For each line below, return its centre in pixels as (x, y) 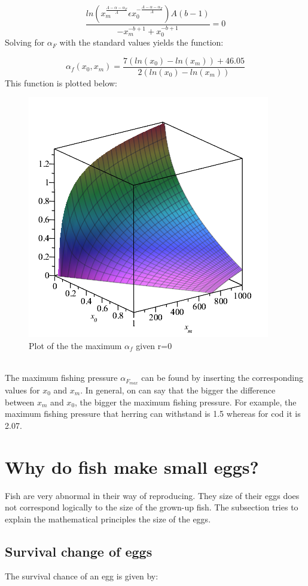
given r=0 (154, 345)
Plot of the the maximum (75, 345)
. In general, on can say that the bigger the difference (178, 390)
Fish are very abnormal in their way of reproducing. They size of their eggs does (152, 495)
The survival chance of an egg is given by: (82, 576)
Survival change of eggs (79, 551)
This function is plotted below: (61, 82)
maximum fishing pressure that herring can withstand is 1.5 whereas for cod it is (153, 414)
